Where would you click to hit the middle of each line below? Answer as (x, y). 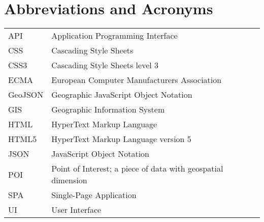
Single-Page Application (94, 195)
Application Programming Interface (114, 36)
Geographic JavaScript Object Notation (122, 95)
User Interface (76, 210)
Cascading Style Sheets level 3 (105, 65)
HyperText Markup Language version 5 (121, 139)
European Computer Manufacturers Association (137, 80)
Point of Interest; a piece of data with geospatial (137, 169)
